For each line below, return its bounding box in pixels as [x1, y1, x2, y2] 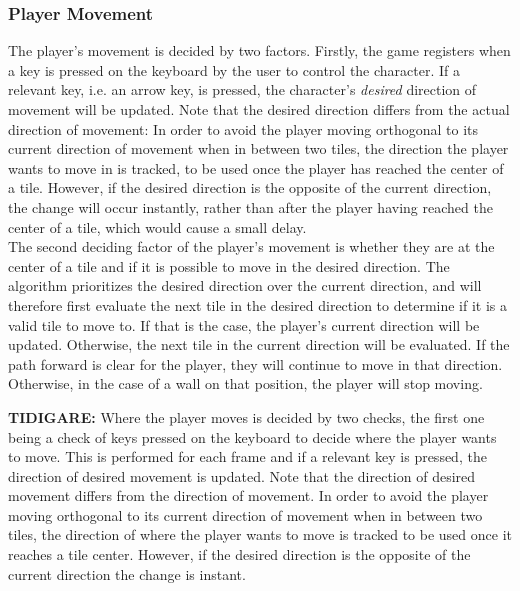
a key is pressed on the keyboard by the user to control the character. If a [8, 59, 461, 80]
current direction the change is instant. [8, 563, 246, 584]
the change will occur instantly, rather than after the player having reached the [8, 196, 493, 217]
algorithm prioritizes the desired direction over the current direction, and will [8, 275, 482, 296]
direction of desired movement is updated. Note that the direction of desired [8, 465, 476, 486]
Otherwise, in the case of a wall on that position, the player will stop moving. [8, 373, 483, 394]
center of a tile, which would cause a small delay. [8, 216, 307, 237]
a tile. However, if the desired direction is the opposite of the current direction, [8, 177, 492, 198]
